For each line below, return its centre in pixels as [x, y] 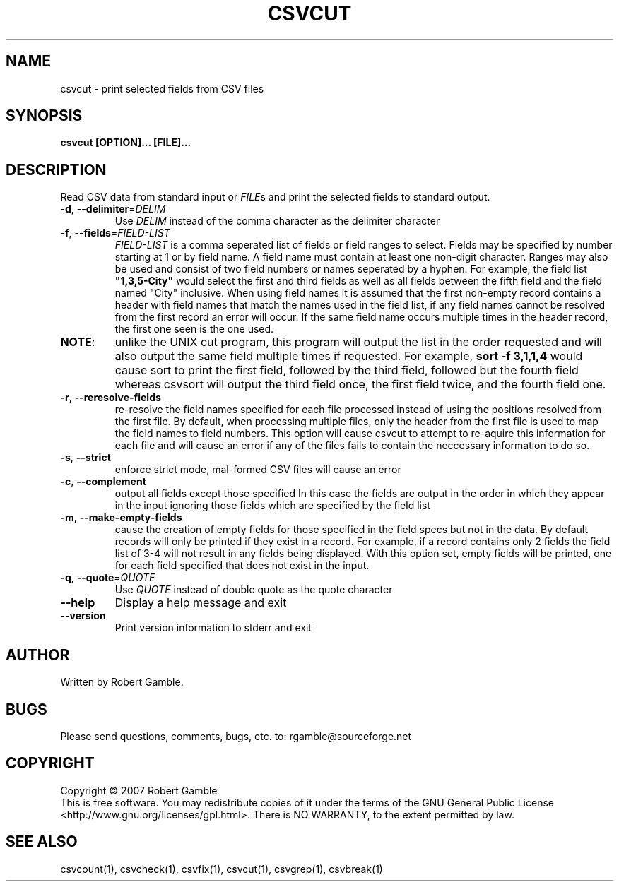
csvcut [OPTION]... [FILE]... [126, 143]
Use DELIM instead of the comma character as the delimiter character [277, 221]
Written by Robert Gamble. [122, 682]
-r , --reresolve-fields [111, 398]
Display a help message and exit [201, 603]
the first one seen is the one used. [194, 329]
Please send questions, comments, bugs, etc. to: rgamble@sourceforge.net [236, 736]
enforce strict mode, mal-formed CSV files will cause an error [258, 470]
